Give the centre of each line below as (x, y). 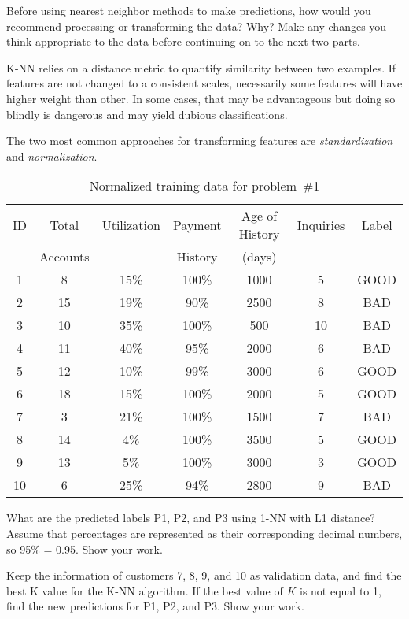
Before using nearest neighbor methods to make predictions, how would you (189, 10)
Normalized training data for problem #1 (204, 186)
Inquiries (321, 224)
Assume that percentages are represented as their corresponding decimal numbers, (204, 533)
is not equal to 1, (341, 590)
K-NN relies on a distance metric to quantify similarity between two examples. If (201, 67)
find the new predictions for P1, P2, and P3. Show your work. (155, 606)
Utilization (131, 224)
